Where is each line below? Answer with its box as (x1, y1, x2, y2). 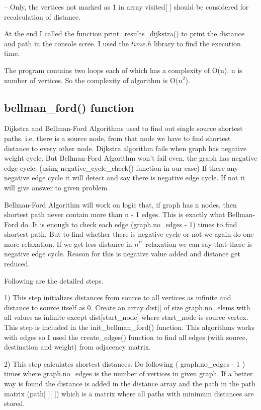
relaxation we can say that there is (145, 238, 252, 249)
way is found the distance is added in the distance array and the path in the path (4, 378, 255, 389)
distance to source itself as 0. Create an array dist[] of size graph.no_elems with (4, 302, 250, 312)
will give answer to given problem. (4, 182, 109, 192)
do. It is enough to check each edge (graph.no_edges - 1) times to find (20, 219, 237, 229)
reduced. (4, 258, 30, 269)
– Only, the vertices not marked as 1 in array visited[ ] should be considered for (4, 2, 249, 12)
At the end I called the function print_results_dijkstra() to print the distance (4, 28, 245, 39)
